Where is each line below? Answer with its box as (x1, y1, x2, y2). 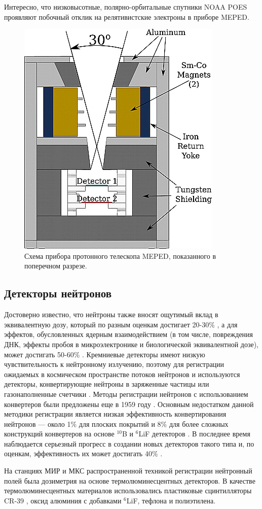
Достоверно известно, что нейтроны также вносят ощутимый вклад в (4, 309, 218, 320)
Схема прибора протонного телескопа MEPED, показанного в (24, 250, 216, 261)
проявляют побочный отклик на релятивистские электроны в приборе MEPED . (4, 11, 249, 22)
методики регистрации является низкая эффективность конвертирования (4, 409, 227, 419)
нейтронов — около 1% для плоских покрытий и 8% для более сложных (4, 418, 229, 429)
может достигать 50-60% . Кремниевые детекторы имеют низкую (4, 349, 205, 359)
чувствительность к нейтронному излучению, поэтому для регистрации (4, 359, 224, 369)
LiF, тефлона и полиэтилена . (126, 495, 216, 505)
